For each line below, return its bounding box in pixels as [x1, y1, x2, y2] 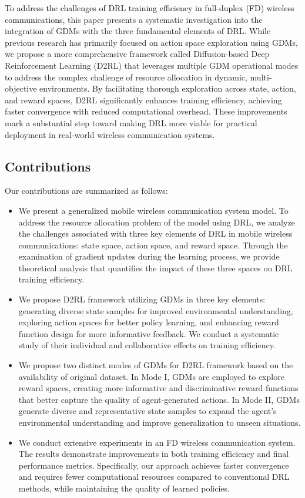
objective [5, 82, 37, 95]
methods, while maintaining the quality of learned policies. [18, 482, 230, 494]
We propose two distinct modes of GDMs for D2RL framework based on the [18, 359, 293, 371]
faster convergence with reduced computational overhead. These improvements [5, 105, 287, 117]
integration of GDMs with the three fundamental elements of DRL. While [5, 25, 271, 37]
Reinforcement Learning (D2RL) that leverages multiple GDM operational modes [5, 59, 299, 71]
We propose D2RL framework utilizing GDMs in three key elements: [18, 293, 266, 305]
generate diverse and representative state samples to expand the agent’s [18, 405, 277, 417]
